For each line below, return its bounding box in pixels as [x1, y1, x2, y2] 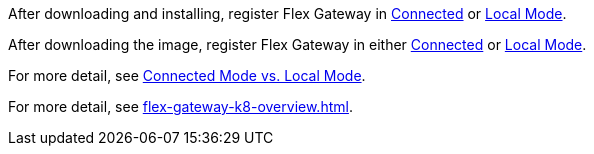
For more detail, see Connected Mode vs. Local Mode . [8, 67, 366, 84]
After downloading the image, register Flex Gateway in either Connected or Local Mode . [8, 36, 587, 53]
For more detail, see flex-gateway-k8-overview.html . [8, 98, 353, 115]
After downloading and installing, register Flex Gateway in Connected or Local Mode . [8, 5, 567, 22]
